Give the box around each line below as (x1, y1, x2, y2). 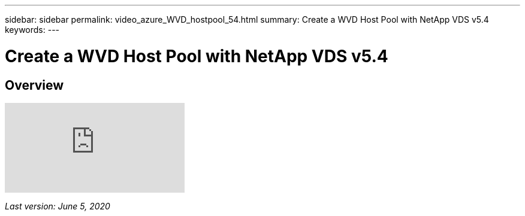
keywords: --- (5, 25, 60, 35)
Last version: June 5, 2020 (5, 200, 110, 211)
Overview (5, 77, 64, 93)
